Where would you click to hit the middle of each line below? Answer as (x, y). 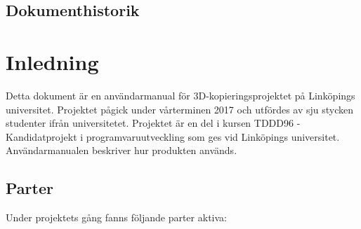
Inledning (52, 61)
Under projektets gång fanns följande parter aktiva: (116, 217)
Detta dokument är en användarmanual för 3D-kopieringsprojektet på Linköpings (180, 95)
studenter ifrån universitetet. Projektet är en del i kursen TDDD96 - (153, 123)
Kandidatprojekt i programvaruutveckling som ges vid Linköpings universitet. (173, 136)
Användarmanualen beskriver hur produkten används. (122, 150)
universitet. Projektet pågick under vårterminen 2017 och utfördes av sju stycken (180, 109)
